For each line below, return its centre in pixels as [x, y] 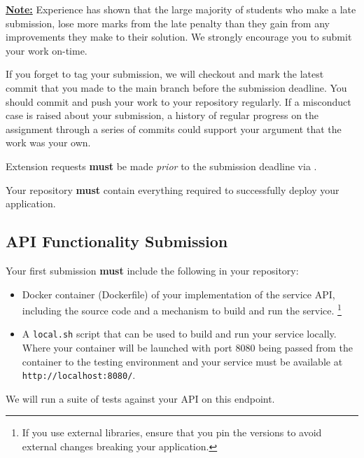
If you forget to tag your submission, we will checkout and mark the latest [165, 74]
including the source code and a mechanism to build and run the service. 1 [182, 309]
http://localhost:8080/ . [79, 375]
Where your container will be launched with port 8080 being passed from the [187, 348]
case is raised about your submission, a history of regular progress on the [162, 115]
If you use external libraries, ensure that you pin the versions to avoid [172, 432]
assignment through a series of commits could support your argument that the [174, 129]
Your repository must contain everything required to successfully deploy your [173, 189]
